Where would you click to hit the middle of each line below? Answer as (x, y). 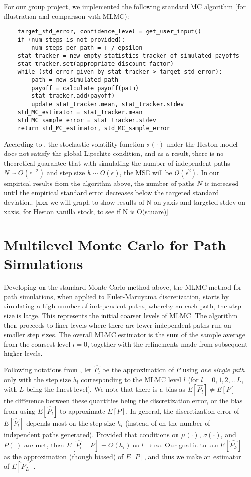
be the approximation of (138, 370)
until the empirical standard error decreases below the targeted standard (111, 192)
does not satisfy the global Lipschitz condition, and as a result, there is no (114, 153)
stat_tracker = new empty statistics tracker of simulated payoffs (128, 56)
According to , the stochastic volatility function (74, 144)
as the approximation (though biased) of (64, 456)
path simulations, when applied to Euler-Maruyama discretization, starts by (117, 296)
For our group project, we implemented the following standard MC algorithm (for (125, 6)
